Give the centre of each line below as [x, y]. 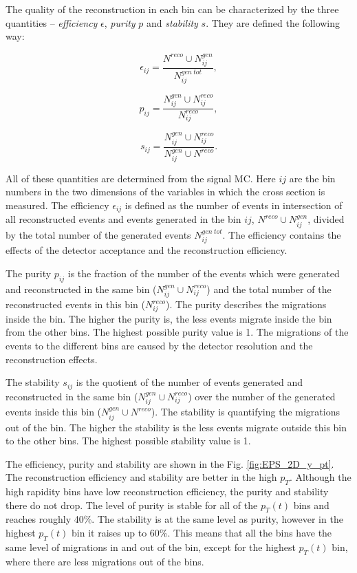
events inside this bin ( [54, 412]
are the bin [312, 178]
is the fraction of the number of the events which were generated [204, 273]
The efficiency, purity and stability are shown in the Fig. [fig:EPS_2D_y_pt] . [170, 463]
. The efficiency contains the [282, 234]
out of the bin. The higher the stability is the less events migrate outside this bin [176, 427]
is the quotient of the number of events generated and [189, 382]
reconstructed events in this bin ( [75, 304]
